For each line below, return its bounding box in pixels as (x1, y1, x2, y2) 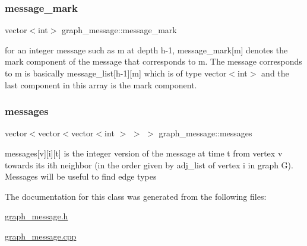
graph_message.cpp (5, 229, 77, 242)
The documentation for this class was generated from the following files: (5, 190, 267, 202)
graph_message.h (5, 210, 68, 222)
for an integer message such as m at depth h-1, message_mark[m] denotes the (5, 43, 288, 56)
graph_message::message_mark (62, 24, 177, 36)
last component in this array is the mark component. (5, 78, 197, 91)
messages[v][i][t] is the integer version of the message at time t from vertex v (5, 147, 283, 159)
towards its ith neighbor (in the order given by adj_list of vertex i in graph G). (5, 158, 293, 171)
